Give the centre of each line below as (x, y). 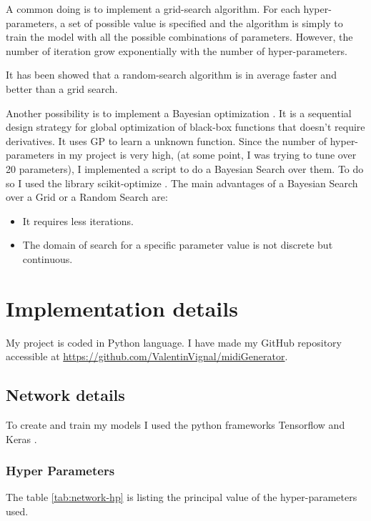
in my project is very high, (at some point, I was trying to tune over (207, 155)
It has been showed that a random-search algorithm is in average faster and (171, 75)
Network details (65, 395)
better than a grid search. (62, 88)
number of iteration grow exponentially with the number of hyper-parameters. (177, 50)
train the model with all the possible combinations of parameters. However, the (179, 37)
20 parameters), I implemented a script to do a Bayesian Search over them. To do (185, 168)
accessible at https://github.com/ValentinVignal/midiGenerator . (147, 356)
